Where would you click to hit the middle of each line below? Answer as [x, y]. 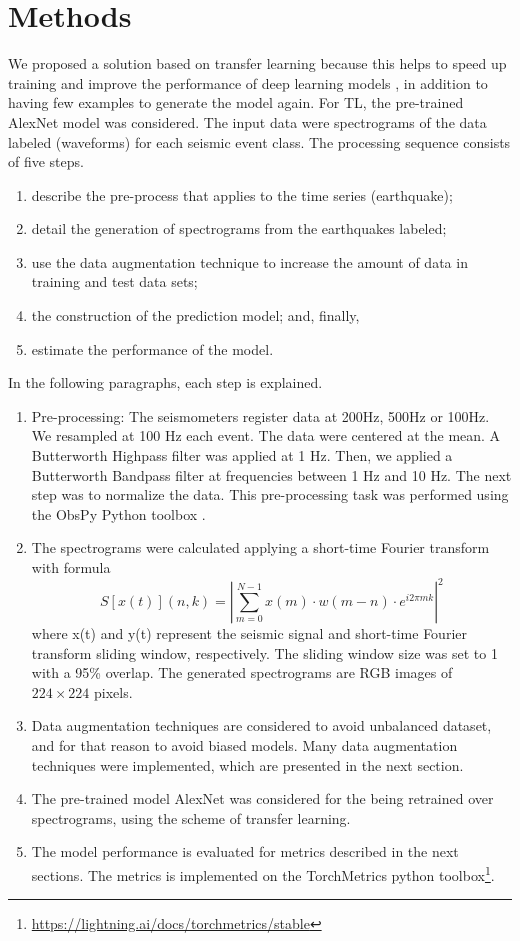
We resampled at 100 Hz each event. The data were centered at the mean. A [266, 435]
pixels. [113, 691]
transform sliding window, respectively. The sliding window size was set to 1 [264, 652]
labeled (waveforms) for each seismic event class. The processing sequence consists [259, 141]
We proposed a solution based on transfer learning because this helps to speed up [257, 63]
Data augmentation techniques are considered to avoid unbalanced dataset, [261, 725]
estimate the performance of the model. [152, 348]
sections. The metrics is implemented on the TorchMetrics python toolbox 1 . [263, 873]
